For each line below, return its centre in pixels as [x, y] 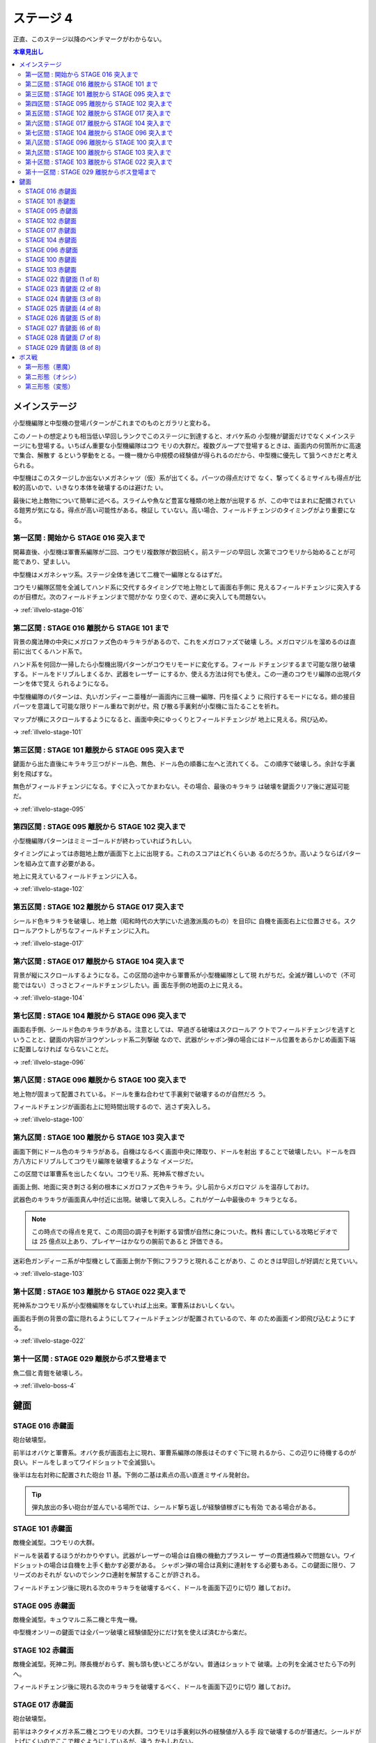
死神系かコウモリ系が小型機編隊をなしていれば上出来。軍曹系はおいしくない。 [126, 1306]
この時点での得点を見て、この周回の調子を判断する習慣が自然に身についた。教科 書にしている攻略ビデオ [182, 1231]
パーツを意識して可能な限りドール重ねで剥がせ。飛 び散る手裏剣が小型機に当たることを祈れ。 [148, 706]
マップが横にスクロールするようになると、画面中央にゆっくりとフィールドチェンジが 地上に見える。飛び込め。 [172, 719]
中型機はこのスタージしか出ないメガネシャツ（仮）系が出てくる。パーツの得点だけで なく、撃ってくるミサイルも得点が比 [187, 478]
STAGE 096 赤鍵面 [52, 250]
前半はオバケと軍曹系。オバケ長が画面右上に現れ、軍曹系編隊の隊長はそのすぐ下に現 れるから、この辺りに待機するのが [185, 1452]
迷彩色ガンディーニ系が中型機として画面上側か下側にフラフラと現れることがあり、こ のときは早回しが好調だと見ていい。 [187, 1261]
